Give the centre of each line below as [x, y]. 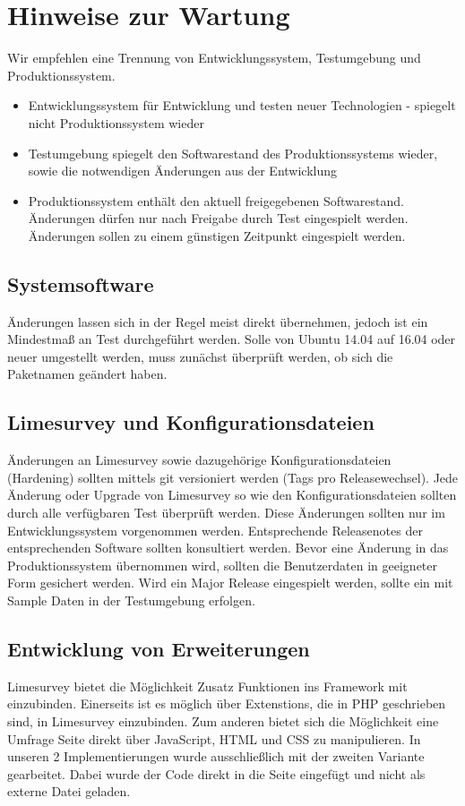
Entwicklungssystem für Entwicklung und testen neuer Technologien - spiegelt [242, 105]
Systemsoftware [81, 283]
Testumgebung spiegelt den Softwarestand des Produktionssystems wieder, [233, 153]
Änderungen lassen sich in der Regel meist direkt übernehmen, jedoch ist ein [218, 321]
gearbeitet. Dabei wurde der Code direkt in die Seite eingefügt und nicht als [216, 773]
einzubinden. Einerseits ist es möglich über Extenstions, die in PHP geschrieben [227, 703]
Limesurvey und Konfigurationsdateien [191, 422]
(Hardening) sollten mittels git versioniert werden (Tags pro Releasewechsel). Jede [233, 477]
